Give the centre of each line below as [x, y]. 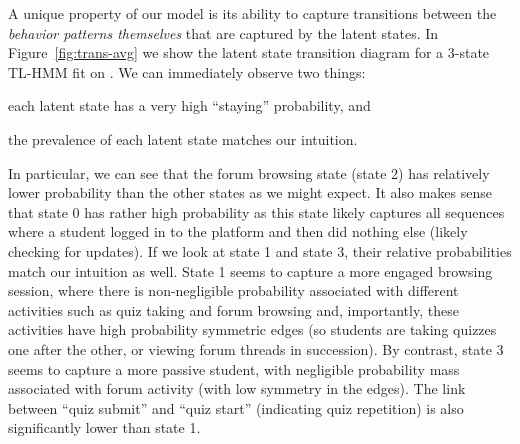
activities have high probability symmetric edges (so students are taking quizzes [252, 329]
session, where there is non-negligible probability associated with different [233, 290]
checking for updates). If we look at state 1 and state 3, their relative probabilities [260, 250]
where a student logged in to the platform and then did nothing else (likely [238, 231]
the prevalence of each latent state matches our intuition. [183, 138]
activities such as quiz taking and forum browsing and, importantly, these [233, 309]
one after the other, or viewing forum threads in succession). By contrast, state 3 [256, 348]
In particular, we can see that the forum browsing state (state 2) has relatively [249, 172]
